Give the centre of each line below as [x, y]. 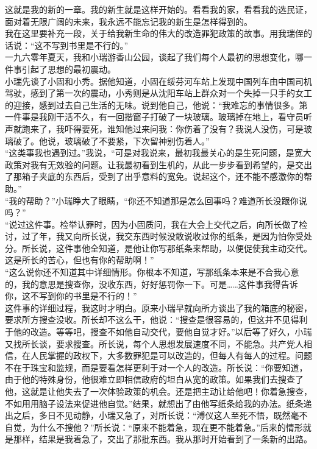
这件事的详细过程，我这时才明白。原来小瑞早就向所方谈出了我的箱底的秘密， [158, 307]
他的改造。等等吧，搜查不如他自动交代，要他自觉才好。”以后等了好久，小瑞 [162, 332]
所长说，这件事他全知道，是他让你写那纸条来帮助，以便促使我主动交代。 [167, 248]
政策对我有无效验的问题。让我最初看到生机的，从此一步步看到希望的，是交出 [158, 164]
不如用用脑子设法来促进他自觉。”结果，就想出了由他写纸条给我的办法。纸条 [154, 403]
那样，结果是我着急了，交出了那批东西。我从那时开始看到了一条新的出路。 [162, 439]
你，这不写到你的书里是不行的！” [71, 296]
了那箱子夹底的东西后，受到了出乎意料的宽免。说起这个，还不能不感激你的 [154, 176]
